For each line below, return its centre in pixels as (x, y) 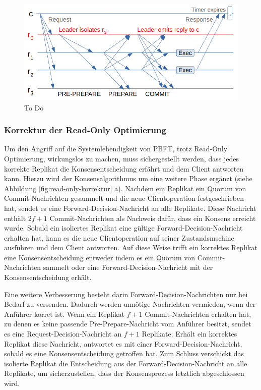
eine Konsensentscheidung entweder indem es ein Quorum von (100, 257)
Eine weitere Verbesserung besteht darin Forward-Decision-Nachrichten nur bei (126, 294)
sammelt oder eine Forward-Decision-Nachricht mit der (128, 267)
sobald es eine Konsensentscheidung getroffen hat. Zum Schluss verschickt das (124, 353)
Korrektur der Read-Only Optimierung (85, 130)
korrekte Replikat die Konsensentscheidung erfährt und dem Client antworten (124, 168)
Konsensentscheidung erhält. (48, 277)
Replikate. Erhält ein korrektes (189, 334)
